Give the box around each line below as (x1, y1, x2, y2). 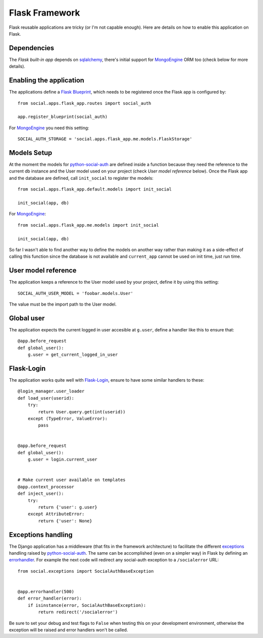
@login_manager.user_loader (18, 388, 85, 394)
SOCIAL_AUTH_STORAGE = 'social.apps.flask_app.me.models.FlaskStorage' (18, 136, 192, 142)
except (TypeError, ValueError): (27, 416, 108, 421)
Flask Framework (9, 7, 80, 18)
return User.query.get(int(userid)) (38, 409, 126, 414)
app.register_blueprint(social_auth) (18, 114, 108, 119)
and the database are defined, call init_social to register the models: (9, 175, 153, 181)
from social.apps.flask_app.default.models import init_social (18, 187, 172, 192)
